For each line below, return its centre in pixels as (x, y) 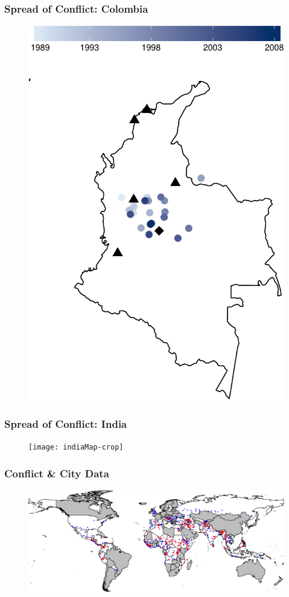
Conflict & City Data (57, 473)
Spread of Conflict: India (66, 423)
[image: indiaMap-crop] (76, 447)
